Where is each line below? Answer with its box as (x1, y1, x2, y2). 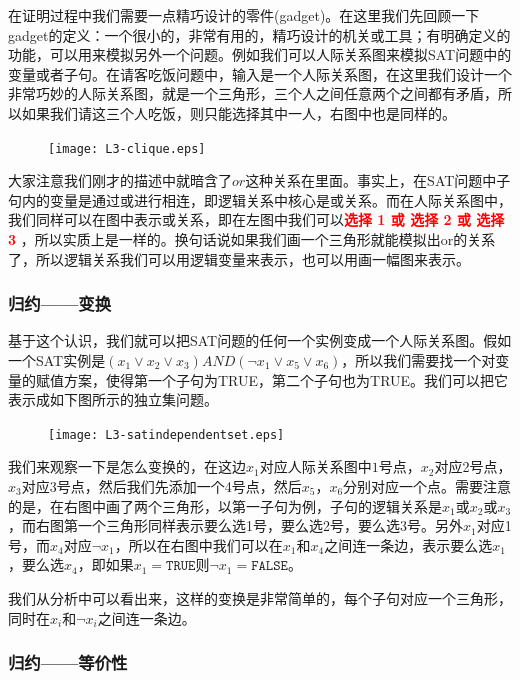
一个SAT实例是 (8, 350, 106, 370)
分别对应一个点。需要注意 (343, 476, 512, 497)
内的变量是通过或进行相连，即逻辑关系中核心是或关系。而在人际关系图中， (21, 189, 512, 210)
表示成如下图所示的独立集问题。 (8, 389, 218, 410)
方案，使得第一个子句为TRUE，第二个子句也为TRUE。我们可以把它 (63, 369, 509, 390)
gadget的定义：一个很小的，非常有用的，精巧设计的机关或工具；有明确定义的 (8, 24, 511, 45)
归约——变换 (8, 291, 112, 316)
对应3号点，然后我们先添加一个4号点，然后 (21, 476, 302, 497)
